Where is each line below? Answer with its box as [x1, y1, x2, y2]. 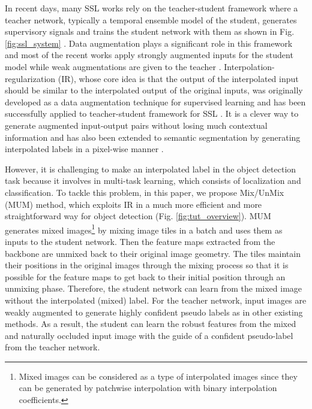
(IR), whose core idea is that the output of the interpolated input [58, 72, 299, 84]
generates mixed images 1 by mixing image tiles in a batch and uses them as [5, 222, 283, 236]
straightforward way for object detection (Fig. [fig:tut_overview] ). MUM [5, 210, 271, 222]
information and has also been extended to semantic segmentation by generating [5, 131, 301, 143]
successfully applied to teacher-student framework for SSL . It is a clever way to [5, 107, 299, 120]
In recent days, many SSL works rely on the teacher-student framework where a [5, 2, 298, 14]
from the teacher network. [5, 341, 100, 353]
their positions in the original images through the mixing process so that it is [5, 259, 289, 271]
